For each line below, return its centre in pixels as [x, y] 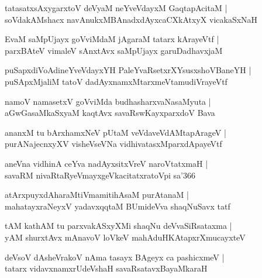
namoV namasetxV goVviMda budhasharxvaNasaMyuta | [108, 101]
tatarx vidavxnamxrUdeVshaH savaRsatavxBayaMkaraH [106, 268]
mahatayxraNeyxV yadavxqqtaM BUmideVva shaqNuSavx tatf [118, 206]
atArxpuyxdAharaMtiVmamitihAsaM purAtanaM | [97, 195]
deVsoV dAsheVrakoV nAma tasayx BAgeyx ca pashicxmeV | [115, 257]
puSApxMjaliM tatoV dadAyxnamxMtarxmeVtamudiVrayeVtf [116, 81]
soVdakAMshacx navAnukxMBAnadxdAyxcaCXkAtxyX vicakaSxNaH [131, 19]
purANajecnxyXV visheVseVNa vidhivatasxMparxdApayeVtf [113, 144]
